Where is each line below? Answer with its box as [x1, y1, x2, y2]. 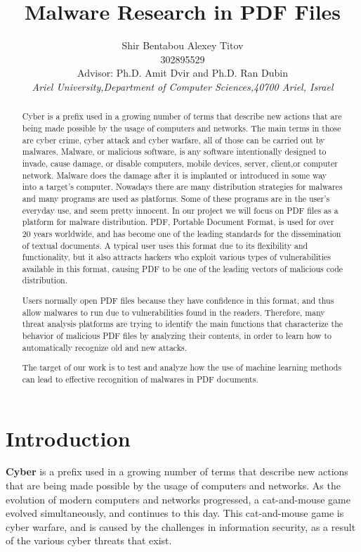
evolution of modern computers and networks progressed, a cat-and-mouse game [6, 492, 350, 506]
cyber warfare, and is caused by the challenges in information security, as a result [6, 519, 356, 534]
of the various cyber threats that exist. [6, 533, 172, 548]
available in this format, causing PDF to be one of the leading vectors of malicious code [22, 262, 343, 274]
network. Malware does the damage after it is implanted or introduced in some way [22, 169, 327, 181]
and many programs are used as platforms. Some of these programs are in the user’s [22, 192, 330, 204]
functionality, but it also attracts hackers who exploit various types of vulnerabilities [22, 251, 331, 263]
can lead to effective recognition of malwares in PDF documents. [22, 373, 258, 385]
